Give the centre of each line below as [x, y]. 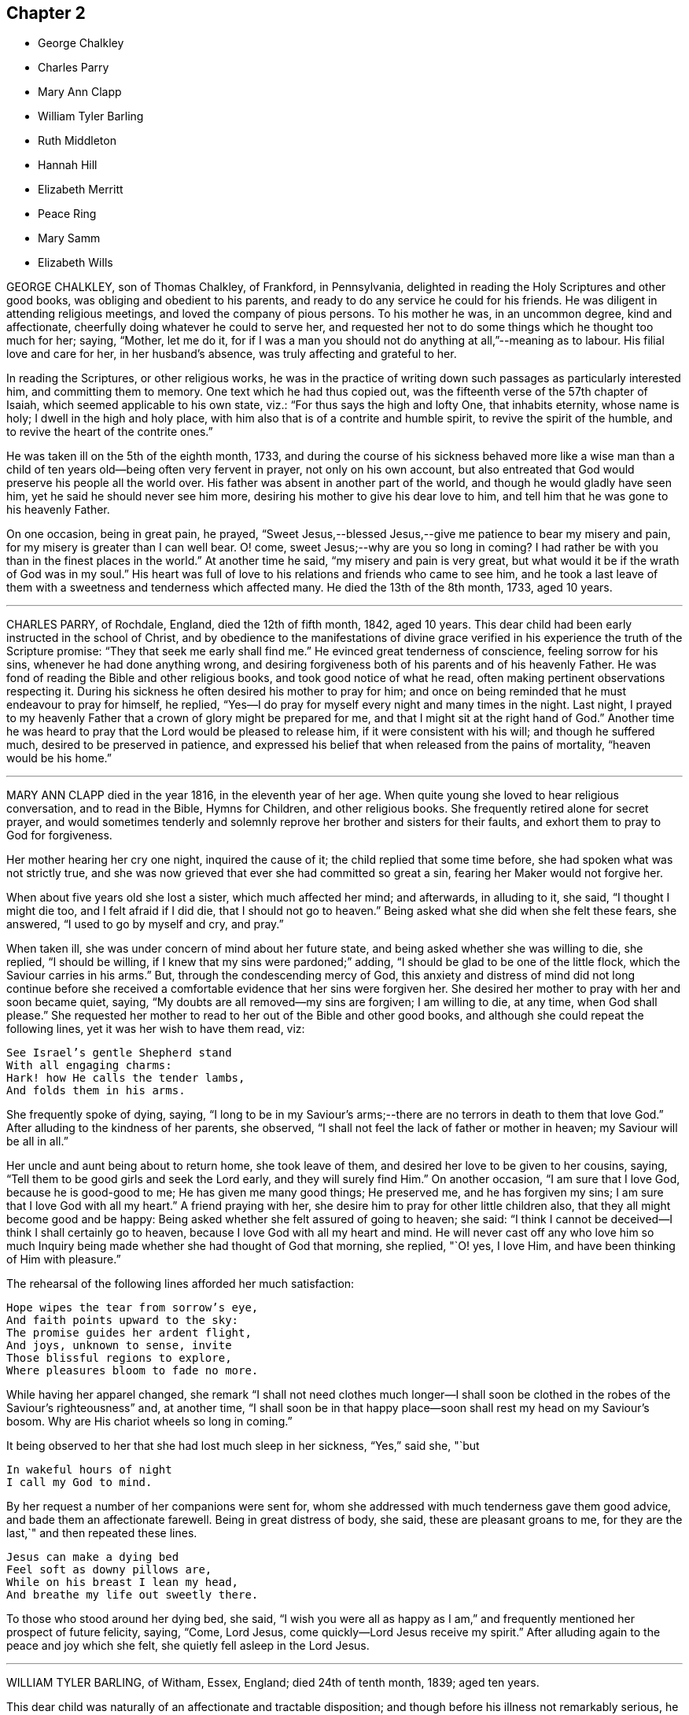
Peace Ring [67, 214]
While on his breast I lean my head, [123, 1582]
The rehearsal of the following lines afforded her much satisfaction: [181, 1284]
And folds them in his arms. [96, 1091]
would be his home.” [59, 758]
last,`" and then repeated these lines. [102, 1533]
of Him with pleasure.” [64, 1260]
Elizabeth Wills [76, 263]
